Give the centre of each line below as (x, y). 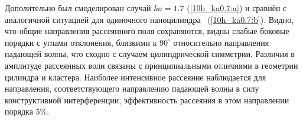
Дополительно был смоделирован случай (78, 8)
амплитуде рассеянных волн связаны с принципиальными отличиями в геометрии (151, 65)
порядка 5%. (27, 111)
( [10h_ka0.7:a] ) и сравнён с (237, 8)
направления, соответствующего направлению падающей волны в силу (132, 88)
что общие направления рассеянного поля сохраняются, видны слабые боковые (147, 31)
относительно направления (221, 42)
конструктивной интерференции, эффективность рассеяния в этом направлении (147, 100)
